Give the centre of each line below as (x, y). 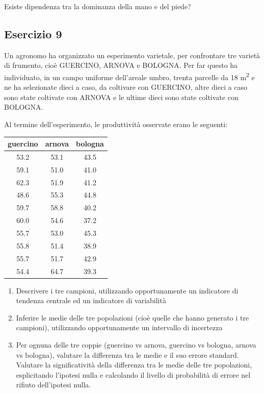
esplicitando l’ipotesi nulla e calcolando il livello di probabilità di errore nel (133, 374)
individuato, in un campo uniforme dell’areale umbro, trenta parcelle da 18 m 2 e (129, 76)
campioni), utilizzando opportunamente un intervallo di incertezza (119, 327)
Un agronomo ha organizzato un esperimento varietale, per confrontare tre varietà (132, 55)
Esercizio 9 (33, 33)
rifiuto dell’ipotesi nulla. (54, 385)
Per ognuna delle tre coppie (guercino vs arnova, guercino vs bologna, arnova (136, 345)
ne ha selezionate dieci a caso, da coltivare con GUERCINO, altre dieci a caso (126, 87)
